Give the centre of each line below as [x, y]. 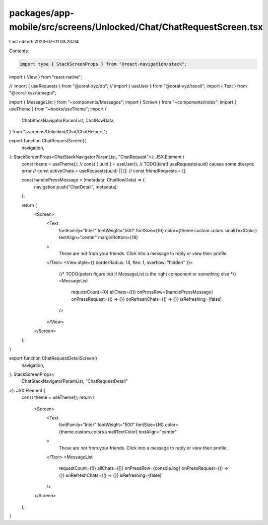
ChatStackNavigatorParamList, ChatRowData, [68, 120]
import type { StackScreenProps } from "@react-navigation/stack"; [103, 64]
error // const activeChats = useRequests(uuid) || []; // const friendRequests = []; [104, 171]
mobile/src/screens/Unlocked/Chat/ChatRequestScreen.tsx [136, 27]
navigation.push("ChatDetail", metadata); [76, 187]
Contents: [19, 51]
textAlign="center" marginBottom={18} [99, 237]
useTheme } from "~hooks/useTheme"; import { [58, 109]
